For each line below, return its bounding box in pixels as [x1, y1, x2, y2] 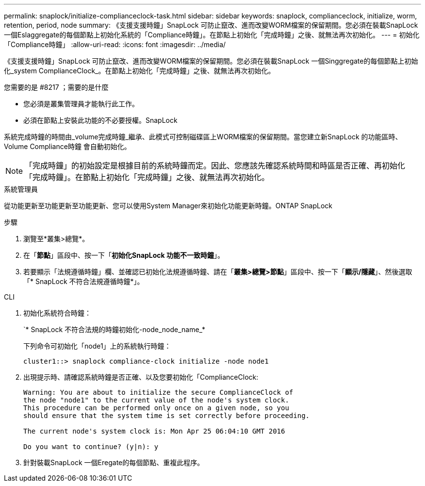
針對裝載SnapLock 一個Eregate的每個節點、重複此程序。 [23, 458, 204, 467]
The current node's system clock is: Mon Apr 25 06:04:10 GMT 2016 [23, 427, 285, 435]
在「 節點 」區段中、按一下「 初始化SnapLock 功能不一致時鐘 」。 [23, 251, 225, 259]
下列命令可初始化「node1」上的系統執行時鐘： [23, 342, 171, 350]
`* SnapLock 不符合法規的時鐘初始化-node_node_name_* [23, 325, 206, 334]
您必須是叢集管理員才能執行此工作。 [23, 100, 139, 108]
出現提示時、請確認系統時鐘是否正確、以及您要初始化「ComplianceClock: [23, 373, 259, 381]
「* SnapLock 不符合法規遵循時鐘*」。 [23, 277, 144, 285]
